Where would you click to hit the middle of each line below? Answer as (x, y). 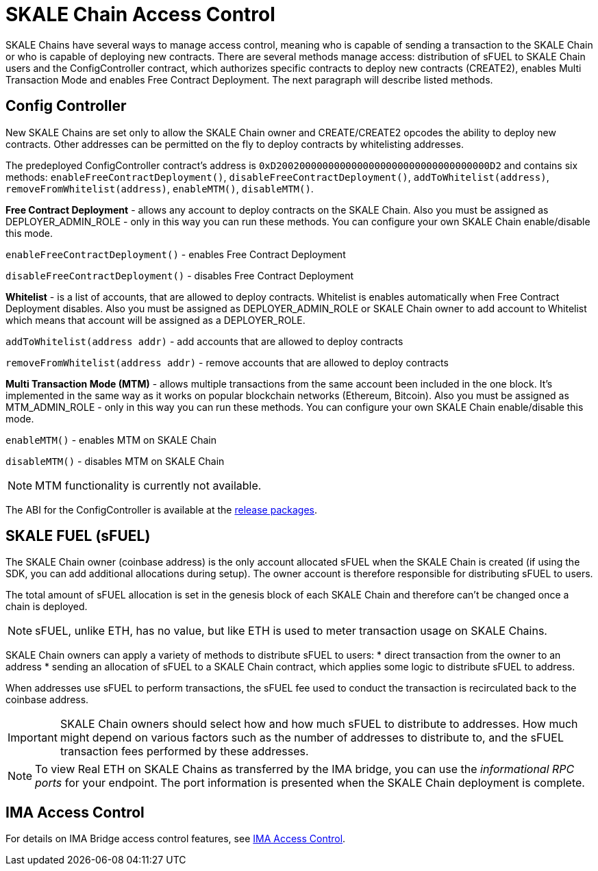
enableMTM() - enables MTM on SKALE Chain (111, 440)
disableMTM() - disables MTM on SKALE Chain (115, 461)
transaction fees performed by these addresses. (184, 752)
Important (33, 738)
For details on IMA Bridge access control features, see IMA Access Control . (176, 839)
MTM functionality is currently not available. (148, 485)
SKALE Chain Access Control (140, 14)
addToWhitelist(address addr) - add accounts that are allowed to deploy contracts (204, 341)
